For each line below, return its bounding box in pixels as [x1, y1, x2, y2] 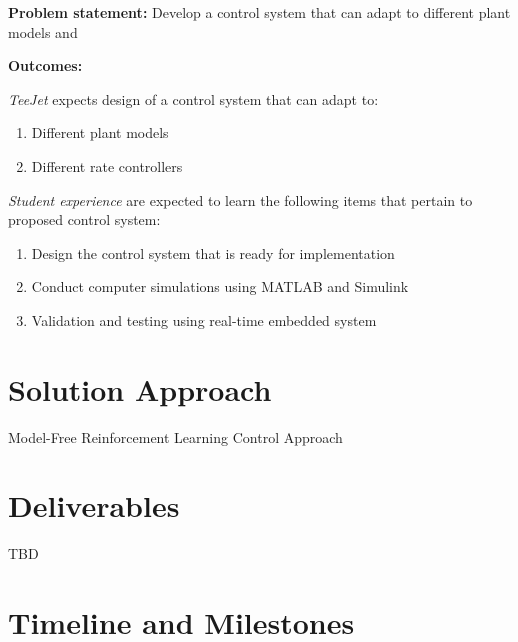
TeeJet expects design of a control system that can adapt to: [8, 88, 379, 109]
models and [8, 21, 78, 42]
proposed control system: [8, 209, 161, 230]
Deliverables [8, 485, 180, 526]
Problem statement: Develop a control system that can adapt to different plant [8, 2, 511, 22]
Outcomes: [8, 55, 83, 76]
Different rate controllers [31, 155, 183, 176]
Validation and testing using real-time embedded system [31, 309, 377, 330]
